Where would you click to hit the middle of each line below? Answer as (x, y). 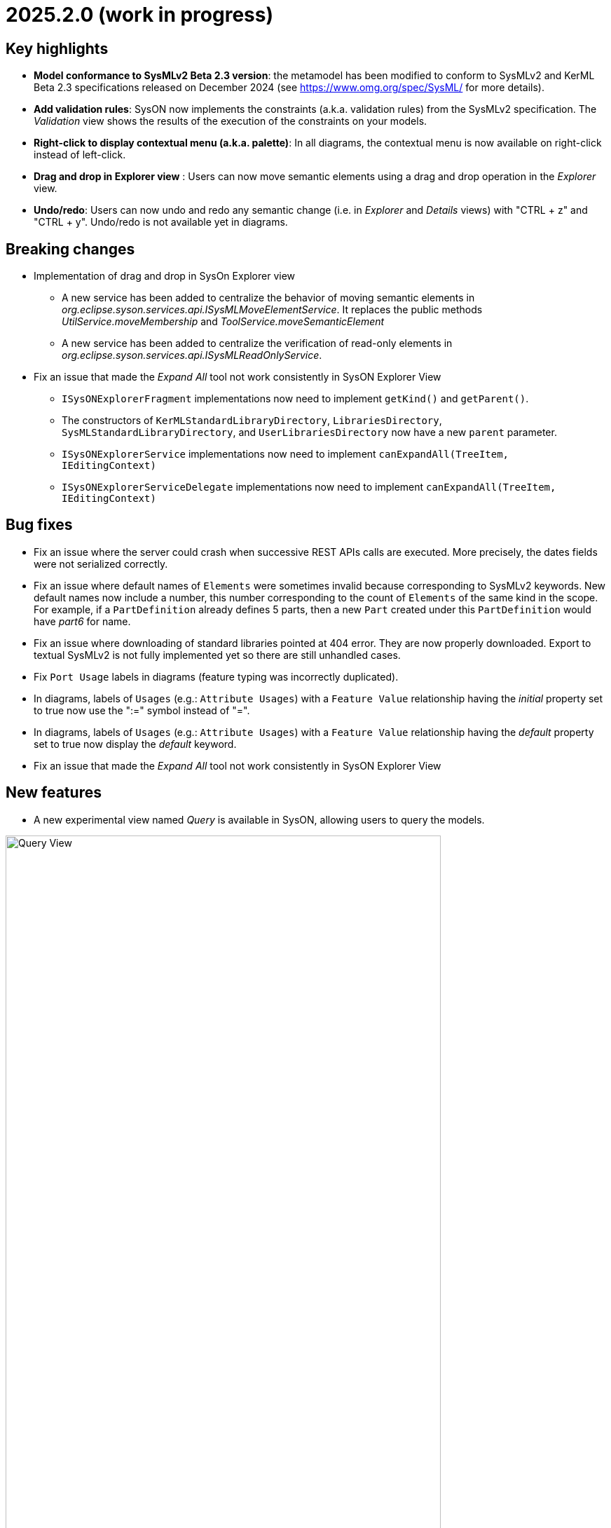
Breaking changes (70, 249)
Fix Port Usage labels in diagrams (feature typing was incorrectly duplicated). (216, 676)
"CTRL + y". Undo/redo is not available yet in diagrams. (161, 222)
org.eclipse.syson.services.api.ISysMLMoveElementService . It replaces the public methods (272, 310)
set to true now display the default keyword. (135, 744)
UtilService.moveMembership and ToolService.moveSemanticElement (223, 322)
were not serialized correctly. (101, 564)
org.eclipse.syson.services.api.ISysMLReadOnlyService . (192, 355)
